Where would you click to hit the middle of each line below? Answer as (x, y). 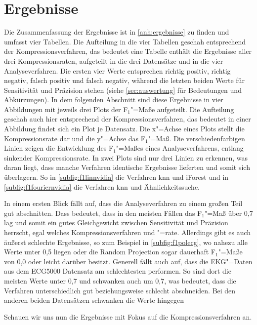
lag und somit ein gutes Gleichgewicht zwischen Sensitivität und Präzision (116, 223)
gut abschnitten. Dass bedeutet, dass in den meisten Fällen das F (103, 213)
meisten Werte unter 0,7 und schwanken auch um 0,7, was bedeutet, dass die (120, 280)
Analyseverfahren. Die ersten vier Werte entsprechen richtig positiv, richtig (117, 70)
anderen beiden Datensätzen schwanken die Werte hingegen (94, 300)
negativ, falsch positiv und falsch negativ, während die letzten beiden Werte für (124, 80)
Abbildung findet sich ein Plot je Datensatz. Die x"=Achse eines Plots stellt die (124, 129)
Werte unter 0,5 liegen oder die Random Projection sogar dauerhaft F (110, 252)
